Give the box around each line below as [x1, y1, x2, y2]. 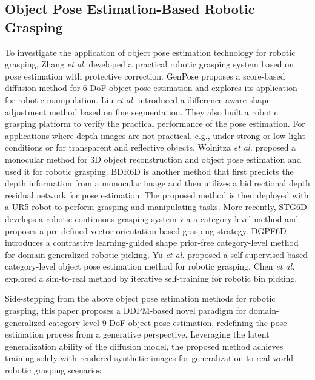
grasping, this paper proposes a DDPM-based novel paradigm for [5, 304, 247, 317]
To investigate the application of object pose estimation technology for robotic [5, 46, 296, 58]
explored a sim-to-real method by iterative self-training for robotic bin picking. [5, 271, 297, 284]
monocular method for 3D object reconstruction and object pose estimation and [5, 152, 302, 165]
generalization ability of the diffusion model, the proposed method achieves [5, 339, 283, 352]
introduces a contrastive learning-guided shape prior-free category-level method [5, 236, 299, 249]
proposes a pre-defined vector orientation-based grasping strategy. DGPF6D [5, 224, 287, 237]
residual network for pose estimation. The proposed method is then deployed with [5, 188, 309, 201]
